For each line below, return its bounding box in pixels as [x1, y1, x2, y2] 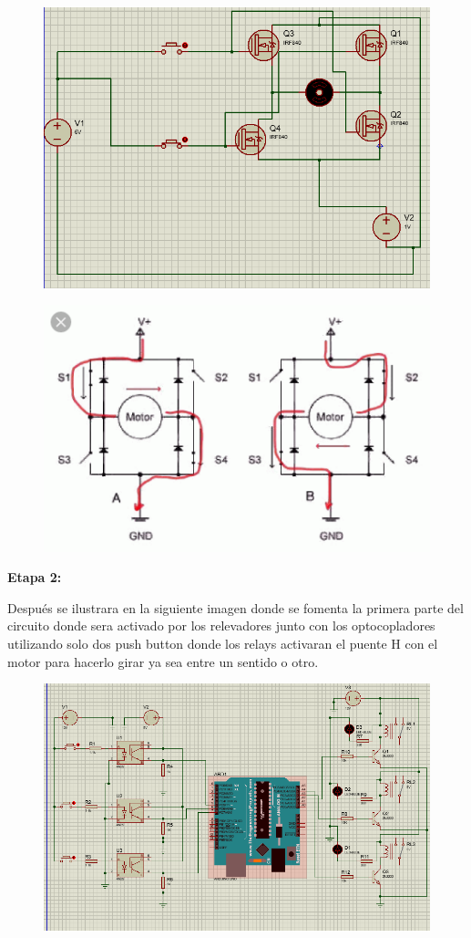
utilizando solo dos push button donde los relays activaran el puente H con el [7, 634, 438, 653]
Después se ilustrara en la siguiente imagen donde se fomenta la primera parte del [7, 598, 464, 617]
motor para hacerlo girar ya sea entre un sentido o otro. [7, 651, 319, 671]
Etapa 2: [7, 568, 62, 587]
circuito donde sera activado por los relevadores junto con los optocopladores [7, 616, 435, 635]
